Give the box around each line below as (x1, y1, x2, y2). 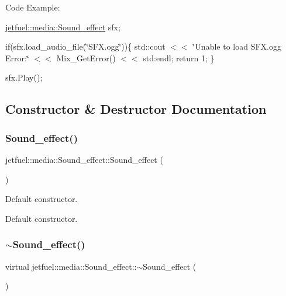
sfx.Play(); (5, 71, 43, 83)
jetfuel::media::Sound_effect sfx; (5, 20, 120, 33)
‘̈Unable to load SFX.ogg (192, 40, 281, 53)
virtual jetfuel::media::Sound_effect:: (5, 260, 137, 272)
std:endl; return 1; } (143, 51, 215, 64)
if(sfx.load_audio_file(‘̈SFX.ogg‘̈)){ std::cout (5, 40, 166, 53)
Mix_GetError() (56, 51, 116, 64)
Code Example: (5, 1, 60, 13)
